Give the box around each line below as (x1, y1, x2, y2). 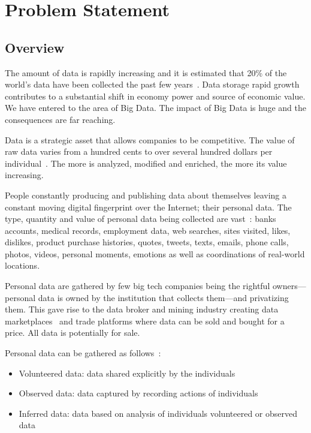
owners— (272, 279, 306, 292)
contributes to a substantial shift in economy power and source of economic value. (5, 89, 306, 102)
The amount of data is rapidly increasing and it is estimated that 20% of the (5, 66, 287, 79)
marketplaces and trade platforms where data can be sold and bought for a (5, 314, 285, 327)
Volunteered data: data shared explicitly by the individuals (19, 366, 235, 379)
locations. (5, 259, 40, 272)
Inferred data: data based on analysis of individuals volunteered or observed (19, 407, 297, 419)
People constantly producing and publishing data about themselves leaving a (5, 188, 286, 201)
